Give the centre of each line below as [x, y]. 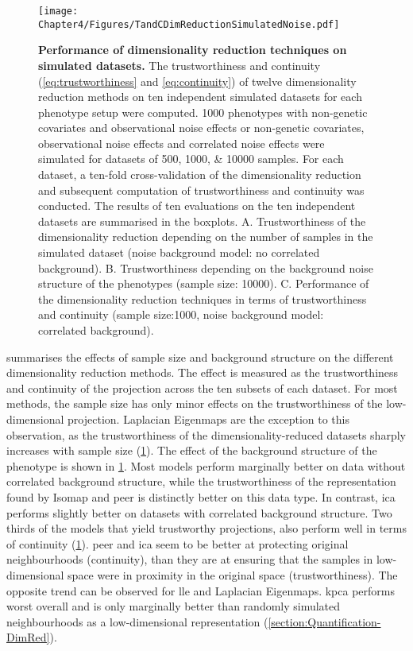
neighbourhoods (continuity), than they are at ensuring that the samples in [190, 559]
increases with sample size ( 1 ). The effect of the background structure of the [192, 450]
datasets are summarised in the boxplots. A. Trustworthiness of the [202, 221]
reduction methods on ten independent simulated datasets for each [200, 97]
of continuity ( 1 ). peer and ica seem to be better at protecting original [178, 543]
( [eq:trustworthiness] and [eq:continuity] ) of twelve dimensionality [197, 81]
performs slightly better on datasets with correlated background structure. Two [199, 512]
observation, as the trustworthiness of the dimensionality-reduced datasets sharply [206, 434]
